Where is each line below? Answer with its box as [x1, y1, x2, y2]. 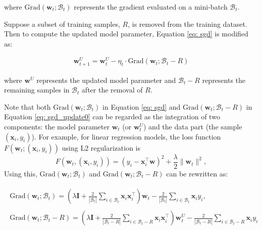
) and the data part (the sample [143, 121, 242, 132]
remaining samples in [4, 84, 70, 95]
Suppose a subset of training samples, [4, 18, 120, 29]
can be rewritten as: [166, 168, 228, 178]
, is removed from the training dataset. [128, 18, 247, 29]
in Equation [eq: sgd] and [102, 101, 181, 112]
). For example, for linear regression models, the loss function [31, 131, 221, 142]
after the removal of [81, 84, 143, 95]
